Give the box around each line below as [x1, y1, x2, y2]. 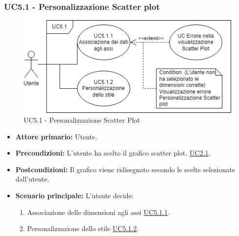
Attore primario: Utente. [15, 131, 97, 141]
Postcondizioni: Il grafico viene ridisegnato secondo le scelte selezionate [15, 164, 235, 174]
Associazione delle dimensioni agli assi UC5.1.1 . [27, 207, 170, 217]
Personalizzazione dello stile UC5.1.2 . [27, 223, 139, 234]
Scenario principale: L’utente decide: [15, 190, 134, 200]
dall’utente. [15, 174, 49, 184]
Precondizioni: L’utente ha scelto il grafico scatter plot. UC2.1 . [15, 148, 211, 158]
